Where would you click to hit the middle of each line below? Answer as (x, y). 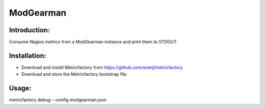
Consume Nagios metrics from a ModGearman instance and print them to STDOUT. (93, 42)
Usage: (20, 88)
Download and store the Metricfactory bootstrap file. (74, 74)
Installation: (28, 55)
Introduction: (29, 30)
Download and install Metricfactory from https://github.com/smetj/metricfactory (102, 67)
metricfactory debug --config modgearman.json (58, 100)
